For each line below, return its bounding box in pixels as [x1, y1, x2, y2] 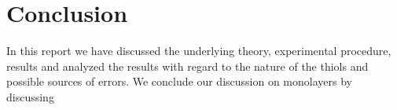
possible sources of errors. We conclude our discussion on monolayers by [6, 73, 352, 90]
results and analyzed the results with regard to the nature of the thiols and [6, 57, 369, 74]
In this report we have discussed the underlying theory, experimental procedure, [6, 42, 391, 59]
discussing [6, 88, 54, 104]
